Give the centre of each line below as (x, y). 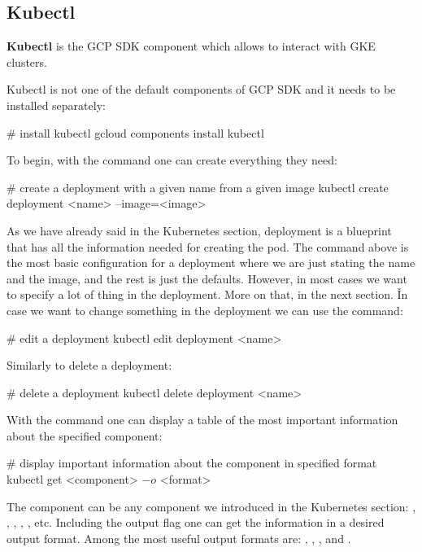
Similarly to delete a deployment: (89, 365)
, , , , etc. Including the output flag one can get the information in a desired (196, 522)
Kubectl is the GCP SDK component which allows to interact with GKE (191, 46)
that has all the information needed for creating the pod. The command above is (208, 246)
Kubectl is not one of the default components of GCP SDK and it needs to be (201, 89)
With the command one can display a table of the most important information (202, 420)
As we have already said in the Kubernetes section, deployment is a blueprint (199, 230)
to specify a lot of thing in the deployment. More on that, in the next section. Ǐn (207, 294)
